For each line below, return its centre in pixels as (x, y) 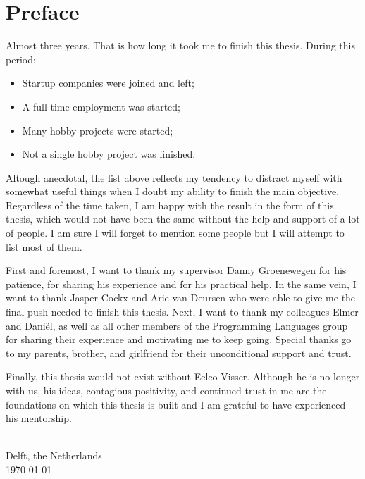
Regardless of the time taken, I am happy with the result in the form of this (170, 205)
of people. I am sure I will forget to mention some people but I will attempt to (175, 233)
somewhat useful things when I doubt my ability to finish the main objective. (173, 191)
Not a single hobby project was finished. (109, 154)
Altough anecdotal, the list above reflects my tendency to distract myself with (174, 177)
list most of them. (44, 246)
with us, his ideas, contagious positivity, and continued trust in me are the (166, 390)
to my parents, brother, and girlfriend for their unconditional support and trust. (179, 353)
